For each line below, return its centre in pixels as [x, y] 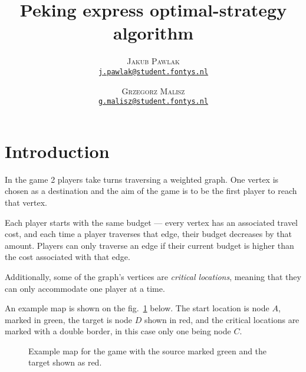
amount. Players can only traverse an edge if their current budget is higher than [149, 245]
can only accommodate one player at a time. [85, 288]
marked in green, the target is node [69, 319]
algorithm [153, 33]
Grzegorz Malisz [153, 90]
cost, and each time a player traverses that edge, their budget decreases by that [149, 234]
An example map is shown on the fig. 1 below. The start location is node [137, 308]
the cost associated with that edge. [68, 257]
